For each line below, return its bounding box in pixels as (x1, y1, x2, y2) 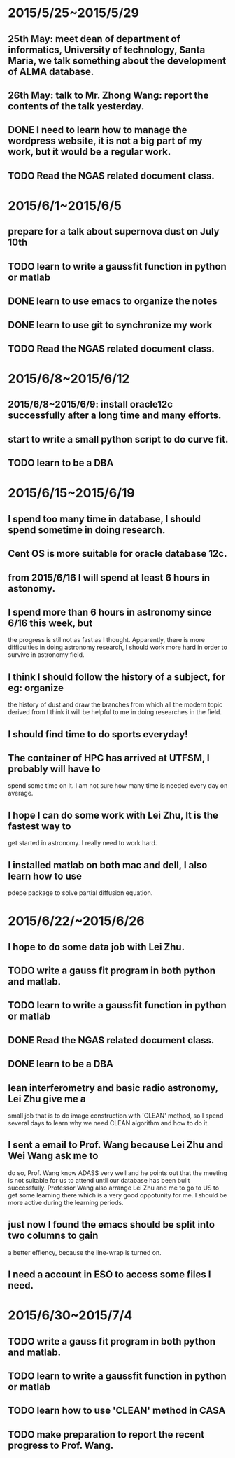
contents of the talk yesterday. (8, 100, 145, 112)
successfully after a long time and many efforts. (8, 410, 222, 422)
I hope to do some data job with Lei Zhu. (8, 940, 185, 953)
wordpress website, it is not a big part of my (8, 135, 203, 147)
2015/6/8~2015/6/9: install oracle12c (8, 398, 173, 410)
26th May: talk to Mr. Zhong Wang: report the (8, 89, 209, 101)
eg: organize (8, 681, 64, 694)
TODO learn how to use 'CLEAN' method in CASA (8, 1405, 226, 1417)
